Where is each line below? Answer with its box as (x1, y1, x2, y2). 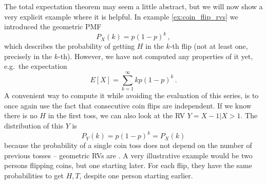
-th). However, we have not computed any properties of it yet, (58, 50, 253, 61)
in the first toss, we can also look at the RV (48, 110, 185, 121)
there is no (4, 110, 37, 121)
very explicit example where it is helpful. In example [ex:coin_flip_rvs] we (4, 11, 238, 22)
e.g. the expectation (4, 61, 67, 71)
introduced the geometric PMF (4, 21, 102, 32)
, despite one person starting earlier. (79, 170, 193, 180)
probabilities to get (4, 170, 64, 180)
